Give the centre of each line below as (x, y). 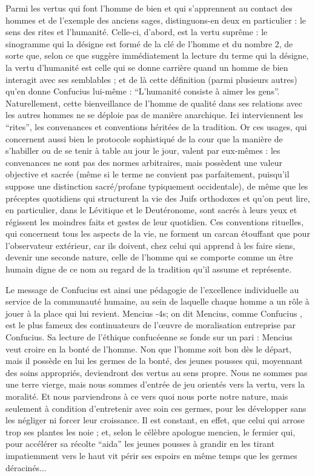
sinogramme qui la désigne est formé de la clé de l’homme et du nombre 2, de (149, 43)
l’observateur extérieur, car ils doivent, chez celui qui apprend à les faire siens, (151, 245)
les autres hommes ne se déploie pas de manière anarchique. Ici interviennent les (154, 115)
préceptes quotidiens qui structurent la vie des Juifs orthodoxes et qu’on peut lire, (158, 198)
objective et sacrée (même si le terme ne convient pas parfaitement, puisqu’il (148, 174)
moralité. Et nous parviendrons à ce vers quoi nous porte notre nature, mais (147, 396)
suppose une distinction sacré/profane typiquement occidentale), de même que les (157, 186)
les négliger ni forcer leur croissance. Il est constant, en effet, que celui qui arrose (155, 420)
